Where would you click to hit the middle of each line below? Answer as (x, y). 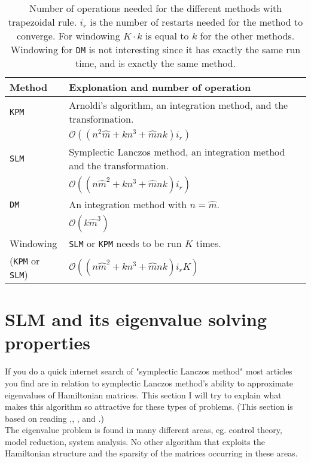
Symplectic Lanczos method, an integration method (177, 152)
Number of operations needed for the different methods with (155, 8)
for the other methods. (247, 36)
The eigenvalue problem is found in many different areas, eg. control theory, (144, 430)
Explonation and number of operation (160, 87)
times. (208, 243)
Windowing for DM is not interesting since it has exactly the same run (155, 49)
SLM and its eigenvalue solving (136, 319)
